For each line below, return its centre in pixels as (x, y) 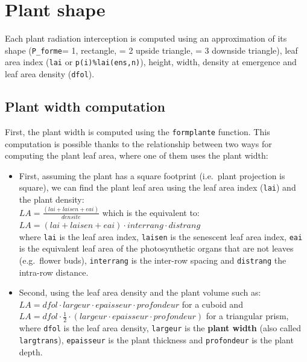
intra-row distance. (54, 272)
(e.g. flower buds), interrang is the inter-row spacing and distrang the (153, 260)
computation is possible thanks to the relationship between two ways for (138, 143)
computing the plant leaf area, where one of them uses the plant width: (137, 155)
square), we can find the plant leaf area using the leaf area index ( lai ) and (157, 187)
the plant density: (52, 199)
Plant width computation (85, 106)
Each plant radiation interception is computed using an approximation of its (146, 38)
